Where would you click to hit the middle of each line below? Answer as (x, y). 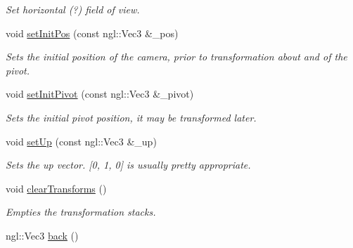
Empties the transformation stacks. (81, 212)
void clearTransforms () (56, 188)
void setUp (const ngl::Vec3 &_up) (81, 141)
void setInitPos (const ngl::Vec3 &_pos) (92, 33)
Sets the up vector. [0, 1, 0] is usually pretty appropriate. (128, 165)
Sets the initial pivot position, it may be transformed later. (131, 117)
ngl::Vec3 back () (42, 235)
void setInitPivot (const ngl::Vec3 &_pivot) (100, 94)
